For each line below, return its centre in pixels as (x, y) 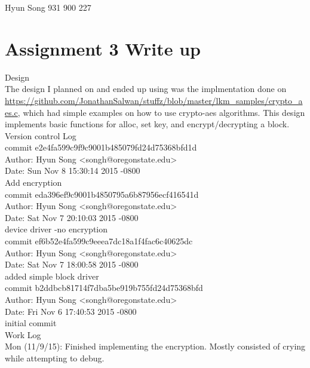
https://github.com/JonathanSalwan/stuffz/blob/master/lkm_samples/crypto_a (154, 100)
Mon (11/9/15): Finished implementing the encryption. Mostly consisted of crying (155, 346)
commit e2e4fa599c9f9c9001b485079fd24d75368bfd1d (101, 147)
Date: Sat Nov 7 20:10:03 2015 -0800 (72, 217)
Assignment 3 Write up (103, 48)
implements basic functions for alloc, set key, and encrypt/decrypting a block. (147, 124)
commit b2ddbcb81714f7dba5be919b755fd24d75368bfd (104, 288)
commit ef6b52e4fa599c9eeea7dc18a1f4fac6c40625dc (99, 241)
